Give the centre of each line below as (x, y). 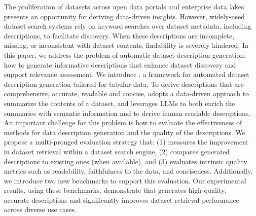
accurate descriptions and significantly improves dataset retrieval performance (122, 199)
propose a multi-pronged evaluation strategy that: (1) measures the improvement (126, 142)
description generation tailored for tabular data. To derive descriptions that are (124, 84)
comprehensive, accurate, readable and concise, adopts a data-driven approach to (127, 93)
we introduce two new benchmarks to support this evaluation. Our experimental (125, 180)
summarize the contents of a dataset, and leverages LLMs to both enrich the (120, 103)
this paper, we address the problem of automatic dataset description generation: (125, 54)
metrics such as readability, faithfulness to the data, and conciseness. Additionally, (128, 171)
